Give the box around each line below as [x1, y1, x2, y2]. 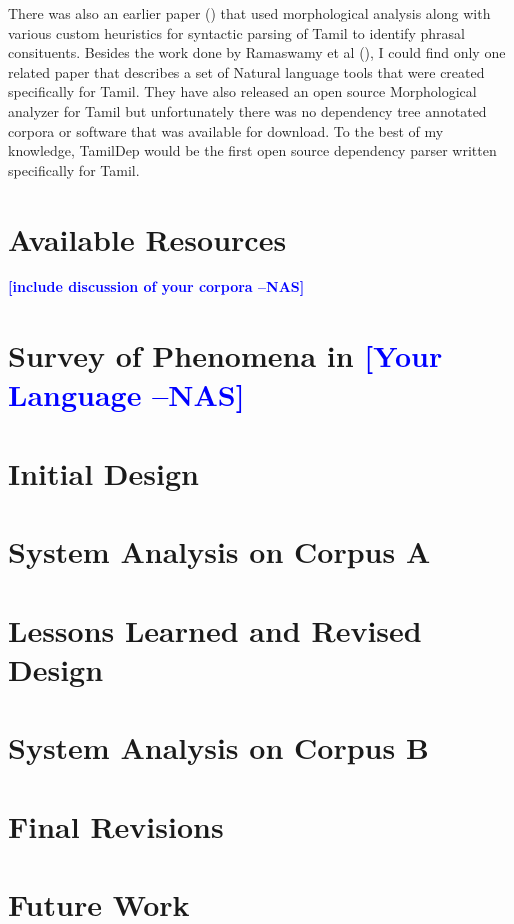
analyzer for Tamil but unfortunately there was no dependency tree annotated [8, 100, 487, 121]
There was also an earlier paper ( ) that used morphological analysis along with [8, 3, 491, 23]
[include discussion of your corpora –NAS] [8, 276, 305, 297]
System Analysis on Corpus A [8, 531, 431, 572]
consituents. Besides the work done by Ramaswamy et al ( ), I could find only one [8, 42, 506, 63]
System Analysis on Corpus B [8, 727, 429, 768]
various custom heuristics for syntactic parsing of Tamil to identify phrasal [8, 22, 465, 43]
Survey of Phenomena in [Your [8, 335, 443, 376]
